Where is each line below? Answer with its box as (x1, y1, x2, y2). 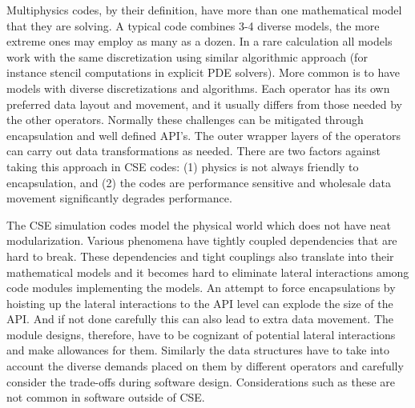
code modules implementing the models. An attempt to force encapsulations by (6, 279, 396, 296)
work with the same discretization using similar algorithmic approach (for (6, 48, 368, 65)
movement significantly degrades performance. (6, 190, 232, 206)
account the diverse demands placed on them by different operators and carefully (6, 358, 404, 374)
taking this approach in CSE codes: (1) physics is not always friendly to (6, 158, 359, 174)
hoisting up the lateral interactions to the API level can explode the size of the (6, 294, 393, 311)
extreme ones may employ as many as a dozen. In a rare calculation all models (6, 33, 393, 50)
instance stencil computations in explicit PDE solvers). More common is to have (6, 64, 401, 81)
